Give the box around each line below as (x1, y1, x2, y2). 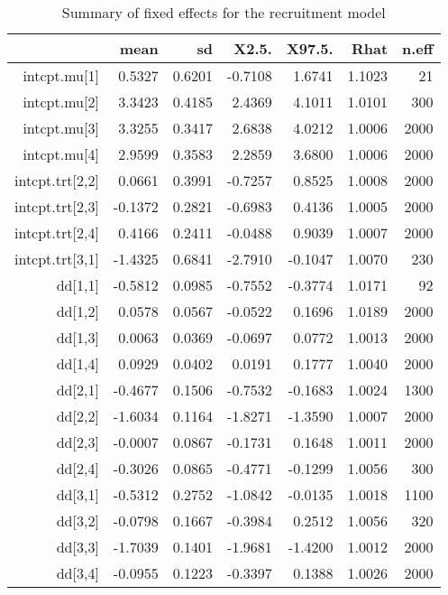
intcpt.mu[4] (23, 144, 99, 164)
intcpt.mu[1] (23, 65, 99, 86)
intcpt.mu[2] (23, 91, 99, 112)
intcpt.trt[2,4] (14, 222, 99, 243)
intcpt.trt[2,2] (14, 170, 99, 191)
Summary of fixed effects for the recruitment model (61, 2, 386, 23)
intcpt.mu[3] (23, 117, 99, 138)
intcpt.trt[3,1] (14, 248, 99, 269)
